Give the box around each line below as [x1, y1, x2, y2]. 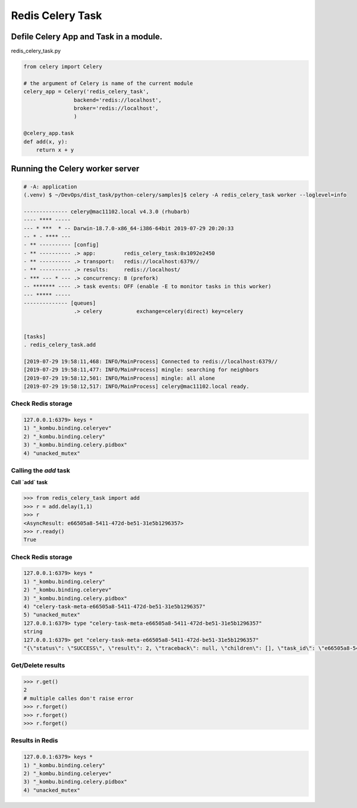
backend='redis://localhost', [73, 96, 162, 104]
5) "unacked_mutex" [23, 612, 80, 618]
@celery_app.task [23, 130, 74, 137]
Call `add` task [11, 479, 48, 486]
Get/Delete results [11, 661, 65, 669]
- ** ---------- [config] [23, 242, 99, 248]
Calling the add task [11, 466, 71, 474]
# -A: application [23, 183, 77, 190]
